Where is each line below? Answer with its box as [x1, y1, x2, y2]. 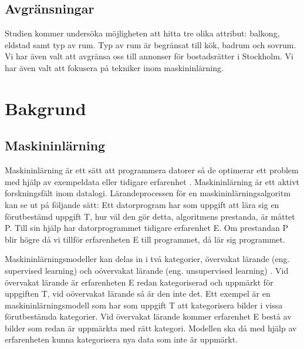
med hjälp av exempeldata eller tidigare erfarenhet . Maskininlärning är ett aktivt [5, 175, 300, 187]
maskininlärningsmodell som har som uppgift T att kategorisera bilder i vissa [5, 298, 283, 311]
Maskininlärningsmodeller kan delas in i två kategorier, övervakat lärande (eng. [5, 253, 290, 265]
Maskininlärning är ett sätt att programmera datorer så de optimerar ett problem [5, 164, 299, 176]
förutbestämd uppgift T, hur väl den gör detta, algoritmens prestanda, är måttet [5, 210, 295, 222]
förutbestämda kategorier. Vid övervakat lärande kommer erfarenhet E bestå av [5, 310, 292, 323]
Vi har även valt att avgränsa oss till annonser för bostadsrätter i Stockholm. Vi [5, 50, 293, 62]
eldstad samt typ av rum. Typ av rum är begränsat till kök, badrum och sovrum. [5, 38, 296, 51]
